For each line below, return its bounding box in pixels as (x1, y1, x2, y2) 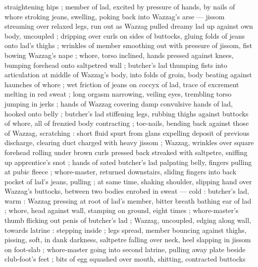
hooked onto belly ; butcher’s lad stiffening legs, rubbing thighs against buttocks (4, 108, 249, 118)
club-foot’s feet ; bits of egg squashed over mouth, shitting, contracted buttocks (4, 254, 246, 264)
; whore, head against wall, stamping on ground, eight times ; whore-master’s (4, 205, 239, 215)
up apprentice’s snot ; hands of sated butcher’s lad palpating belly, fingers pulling (4, 157, 252, 167)
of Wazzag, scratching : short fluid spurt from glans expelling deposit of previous (4, 127, 250, 138)
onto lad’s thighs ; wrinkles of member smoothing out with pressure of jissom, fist (4, 40, 253, 51)
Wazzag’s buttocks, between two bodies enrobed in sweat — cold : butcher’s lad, (4, 186, 249, 196)
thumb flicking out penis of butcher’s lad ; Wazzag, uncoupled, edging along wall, (4, 215, 252, 225)
